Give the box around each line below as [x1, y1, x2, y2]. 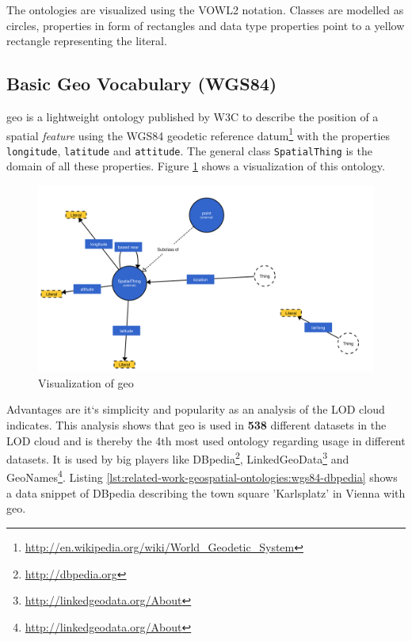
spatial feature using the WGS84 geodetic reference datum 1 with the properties [6, 124, 391, 143]
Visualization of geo [38, 374, 134, 391]
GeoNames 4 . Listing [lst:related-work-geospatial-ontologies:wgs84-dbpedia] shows [6, 467, 398, 486]
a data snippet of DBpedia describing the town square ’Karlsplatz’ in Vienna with [6, 484, 406, 501]
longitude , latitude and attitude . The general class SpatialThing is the [6, 142, 372, 158]
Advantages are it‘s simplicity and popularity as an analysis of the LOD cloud [6, 401, 385, 418]
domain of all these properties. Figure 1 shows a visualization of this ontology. [6, 158, 385, 174]
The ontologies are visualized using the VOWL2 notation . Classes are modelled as [6, 2, 404, 17]
